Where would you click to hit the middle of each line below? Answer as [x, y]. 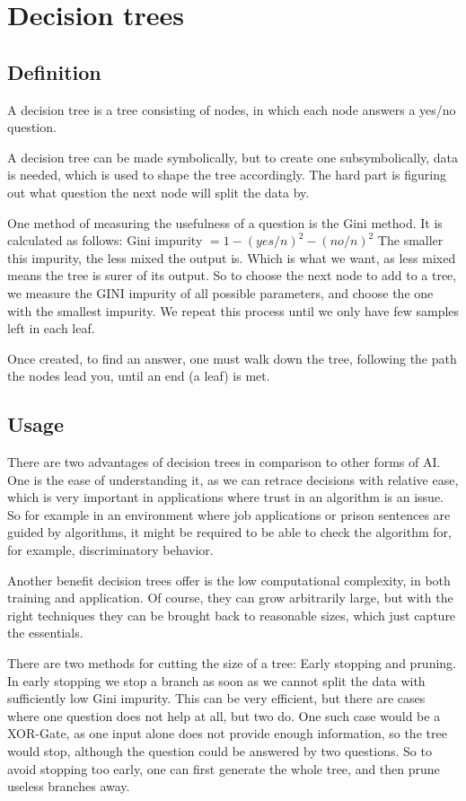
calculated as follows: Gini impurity [105, 240]
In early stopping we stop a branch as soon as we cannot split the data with [216, 680]
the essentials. [45, 633]
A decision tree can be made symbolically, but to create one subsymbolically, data [233, 157]
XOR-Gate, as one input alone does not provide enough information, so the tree [227, 733]
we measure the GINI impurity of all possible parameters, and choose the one [220, 292]
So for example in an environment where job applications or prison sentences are [229, 514]
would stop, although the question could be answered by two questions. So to [220, 751]
